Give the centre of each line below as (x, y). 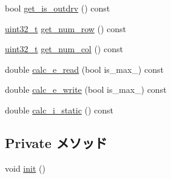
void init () (25, 168)
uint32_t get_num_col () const (64, 49)
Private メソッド (56, 142)
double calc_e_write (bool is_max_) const (86, 89)
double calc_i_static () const (59, 110)
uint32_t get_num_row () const (66, 28)
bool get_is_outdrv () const (58, 8)
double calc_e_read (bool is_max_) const (84, 69)
